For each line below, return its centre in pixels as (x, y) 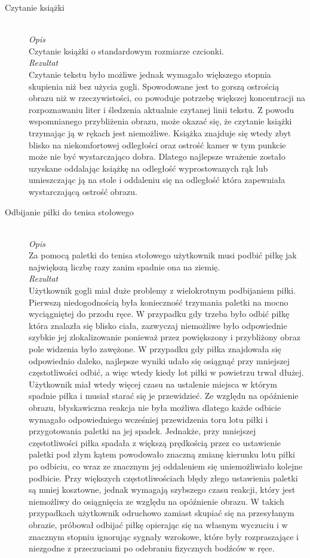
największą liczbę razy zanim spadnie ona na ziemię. (125, 266)
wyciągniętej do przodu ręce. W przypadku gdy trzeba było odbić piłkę (159, 314)
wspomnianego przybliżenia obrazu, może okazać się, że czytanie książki (160, 121)
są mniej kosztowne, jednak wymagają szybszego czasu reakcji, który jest (162, 490)
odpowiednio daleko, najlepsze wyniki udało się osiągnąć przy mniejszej (159, 360)
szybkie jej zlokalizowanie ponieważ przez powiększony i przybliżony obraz (165, 337)
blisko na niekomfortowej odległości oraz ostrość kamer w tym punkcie (157, 144)
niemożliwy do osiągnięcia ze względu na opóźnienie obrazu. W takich (156, 501)
